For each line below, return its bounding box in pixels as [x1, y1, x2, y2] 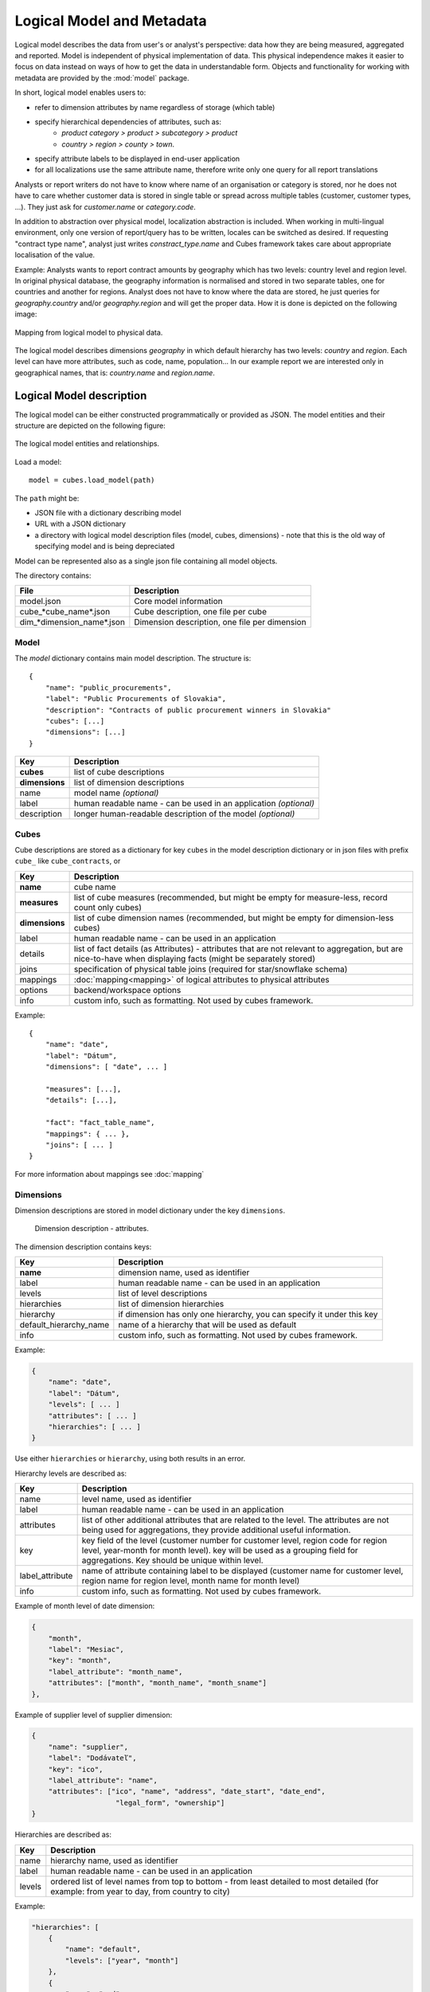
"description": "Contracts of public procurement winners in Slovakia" [45, 705, 331, 715]
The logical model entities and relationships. [14, 439, 159, 449]
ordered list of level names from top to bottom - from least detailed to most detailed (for [50, 1876, 379, 1887]
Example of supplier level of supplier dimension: [14, 1710, 173, 1719]
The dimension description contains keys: [14, 1241, 152, 1251]
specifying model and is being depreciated [34, 542, 175, 551]
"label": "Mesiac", [48, 1645, 125, 1653]
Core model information [134, 596, 223, 607]
